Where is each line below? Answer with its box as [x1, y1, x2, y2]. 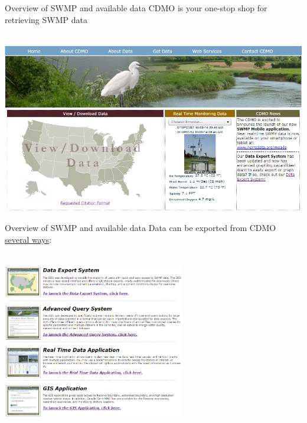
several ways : [5, 233, 52, 245]
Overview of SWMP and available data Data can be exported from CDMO [5, 221, 276, 233]
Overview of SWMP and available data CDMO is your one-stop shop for [5, 2, 267, 14]
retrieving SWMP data [5, 13, 87, 25]
